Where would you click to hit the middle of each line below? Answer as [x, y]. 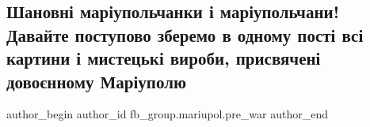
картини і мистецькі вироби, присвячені [164, 58]
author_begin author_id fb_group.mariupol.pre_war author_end [168, 114]
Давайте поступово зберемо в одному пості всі [185, 34]
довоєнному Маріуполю [97, 81]
